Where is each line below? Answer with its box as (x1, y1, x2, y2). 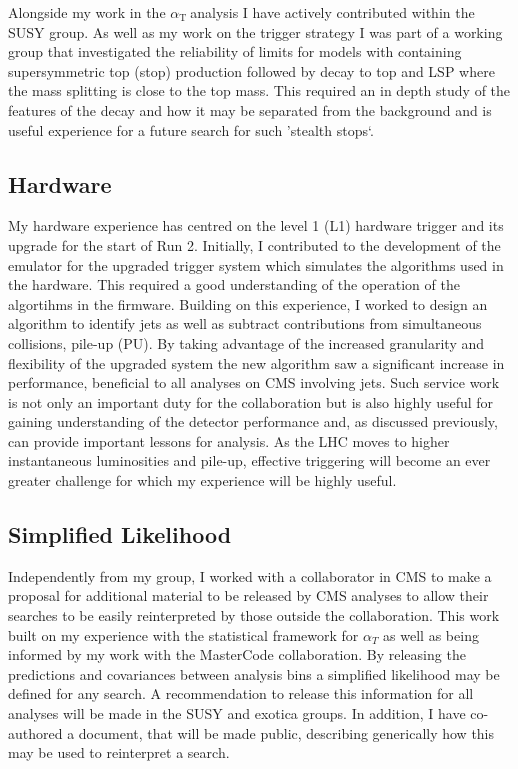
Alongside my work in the (8, 2, 166, 22)
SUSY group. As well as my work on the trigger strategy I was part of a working (8, 21, 503, 42)
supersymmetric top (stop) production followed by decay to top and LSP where (8, 60, 495, 81)
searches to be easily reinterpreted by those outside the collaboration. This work (8, 605, 500, 626)
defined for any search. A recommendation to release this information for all (8, 683, 474, 704)
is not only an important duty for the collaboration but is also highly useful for (8, 391, 494, 412)
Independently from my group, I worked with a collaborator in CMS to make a (8, 565, 492, 586)
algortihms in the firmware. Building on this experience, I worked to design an (8, 293, 488, 314)
